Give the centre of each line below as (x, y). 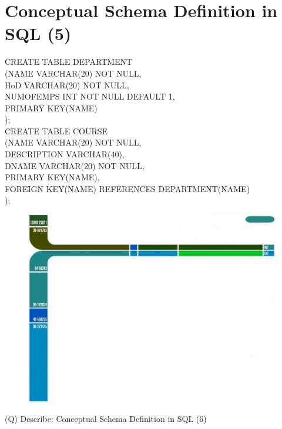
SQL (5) (38, 33)
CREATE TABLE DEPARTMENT (69, 62)
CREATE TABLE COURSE (56, 131)
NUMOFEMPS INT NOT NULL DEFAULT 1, (90, 96)
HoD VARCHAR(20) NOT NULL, (67, 85)
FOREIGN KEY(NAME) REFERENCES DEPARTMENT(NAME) (127, 188)
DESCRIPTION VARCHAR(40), (65, 154)
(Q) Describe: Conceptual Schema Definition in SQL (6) (106, 418)
